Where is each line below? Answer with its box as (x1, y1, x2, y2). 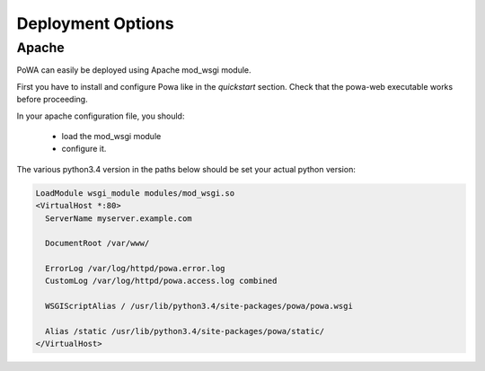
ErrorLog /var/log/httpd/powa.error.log (45, 263, 225, 274)
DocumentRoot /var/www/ (45, 238, 150, 249)
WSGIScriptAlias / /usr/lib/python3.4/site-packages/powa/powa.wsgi (45, 301, 354, 312)
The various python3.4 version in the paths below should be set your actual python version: (16, 163, 357, 174)
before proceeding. (16, 94, 89, 105)
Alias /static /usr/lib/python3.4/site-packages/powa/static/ (45, 326, 325, 337)
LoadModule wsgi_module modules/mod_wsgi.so (35, 188, 235, 198)
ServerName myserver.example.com (45, 213, 192, 224)
